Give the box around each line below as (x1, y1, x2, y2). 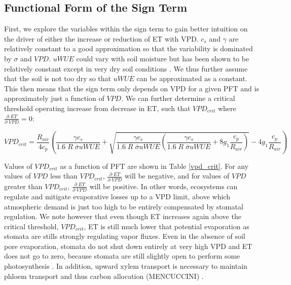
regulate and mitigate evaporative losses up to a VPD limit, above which (4, 191, 230, 201)
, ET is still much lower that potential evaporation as (84, 221, 249, 231)
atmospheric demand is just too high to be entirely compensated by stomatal (4, 201, 243, 211)
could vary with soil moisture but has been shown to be (76, 53, 249, 63)
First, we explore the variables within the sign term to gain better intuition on (4, 23, 248, 34)
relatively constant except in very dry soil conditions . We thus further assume (4, 63, 248, 74)
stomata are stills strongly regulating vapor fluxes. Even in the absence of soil (4, 231, 245, 241)
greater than (4, 181, 43, 191)
